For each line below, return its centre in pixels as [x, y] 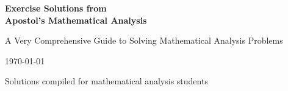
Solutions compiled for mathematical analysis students [106, 81]
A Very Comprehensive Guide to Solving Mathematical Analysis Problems [144, 40]
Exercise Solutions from [56, 8]
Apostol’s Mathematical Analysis [76, 20]
